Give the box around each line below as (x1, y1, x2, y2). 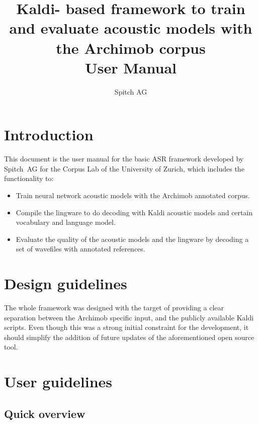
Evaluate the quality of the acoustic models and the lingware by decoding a (16, 233, 249, 244)
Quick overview (4, 405, 85, 421)
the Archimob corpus (56, 37, 206, 58)
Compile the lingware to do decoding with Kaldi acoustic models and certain (16, 207, 253, 217)
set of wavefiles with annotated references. (16, 243, 145, 254)
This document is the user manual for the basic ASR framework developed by (4, 153, 244, 164)
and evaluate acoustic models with (9, 18, 252, 38)
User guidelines (4, 371, 113, 392)
